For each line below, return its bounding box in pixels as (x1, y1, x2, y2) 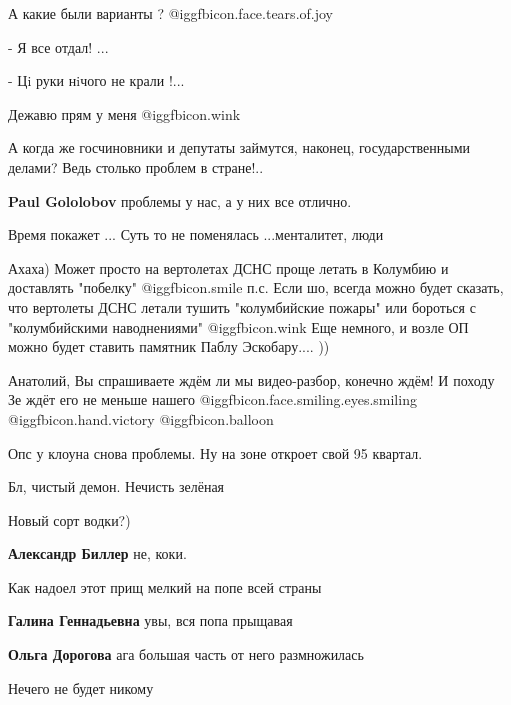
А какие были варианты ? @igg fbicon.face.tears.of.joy (8, 3, 333, 23)
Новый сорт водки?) (8, 509, 131, 530)
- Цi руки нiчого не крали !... (8, 70, 185, 91)
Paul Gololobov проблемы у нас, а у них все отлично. (8, 190, 352, 211)
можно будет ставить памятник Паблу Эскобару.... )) (8, 336, 330, 357)
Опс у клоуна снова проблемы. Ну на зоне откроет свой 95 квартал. (8, 442, 423, 463)
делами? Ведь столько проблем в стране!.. (8, 156, 264, 177)
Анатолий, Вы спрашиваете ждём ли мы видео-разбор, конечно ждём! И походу (8, 369, 495, 390)
